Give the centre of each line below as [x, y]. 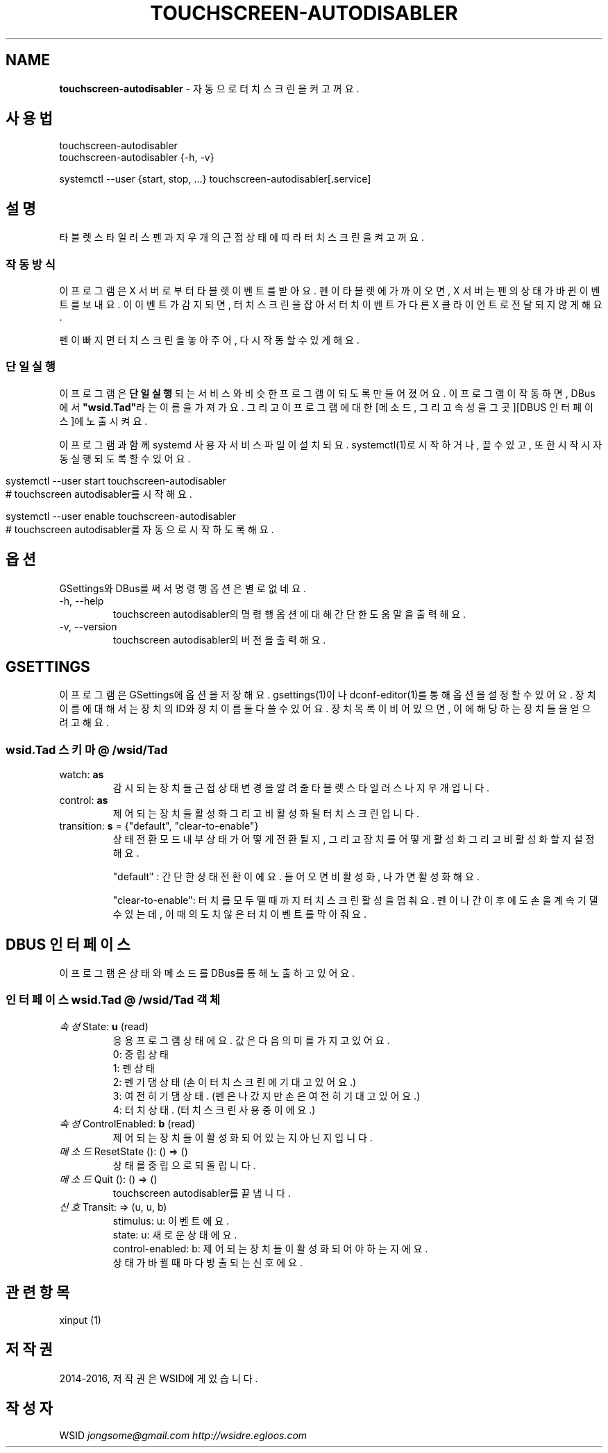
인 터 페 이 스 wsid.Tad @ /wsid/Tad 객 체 [113, 1000]
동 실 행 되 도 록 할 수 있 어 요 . [125, 458]
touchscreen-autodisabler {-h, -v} [137, 158]
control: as [84, 800]
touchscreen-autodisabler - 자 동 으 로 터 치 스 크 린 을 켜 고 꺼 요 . [209, 88]
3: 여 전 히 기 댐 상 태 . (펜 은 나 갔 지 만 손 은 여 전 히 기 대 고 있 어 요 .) [267, 1095]
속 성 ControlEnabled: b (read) [127, 1123]
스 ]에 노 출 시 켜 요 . [103, 421]
